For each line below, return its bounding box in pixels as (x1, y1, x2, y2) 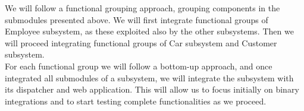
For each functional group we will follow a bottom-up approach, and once (5, 59, 272, 72)
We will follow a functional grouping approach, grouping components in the (5, 2, 280, 14)
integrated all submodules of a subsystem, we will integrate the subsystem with (5, 71, 294, 84)
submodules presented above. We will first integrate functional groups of (5, 13, 268, 26)
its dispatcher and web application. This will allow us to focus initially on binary (5, 83, 299, 96)
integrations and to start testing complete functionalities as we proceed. (5, 94, 267, 107)
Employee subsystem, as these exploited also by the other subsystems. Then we (5, 25, 294, 37)
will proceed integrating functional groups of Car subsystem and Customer (5, 36, 277, 49)
